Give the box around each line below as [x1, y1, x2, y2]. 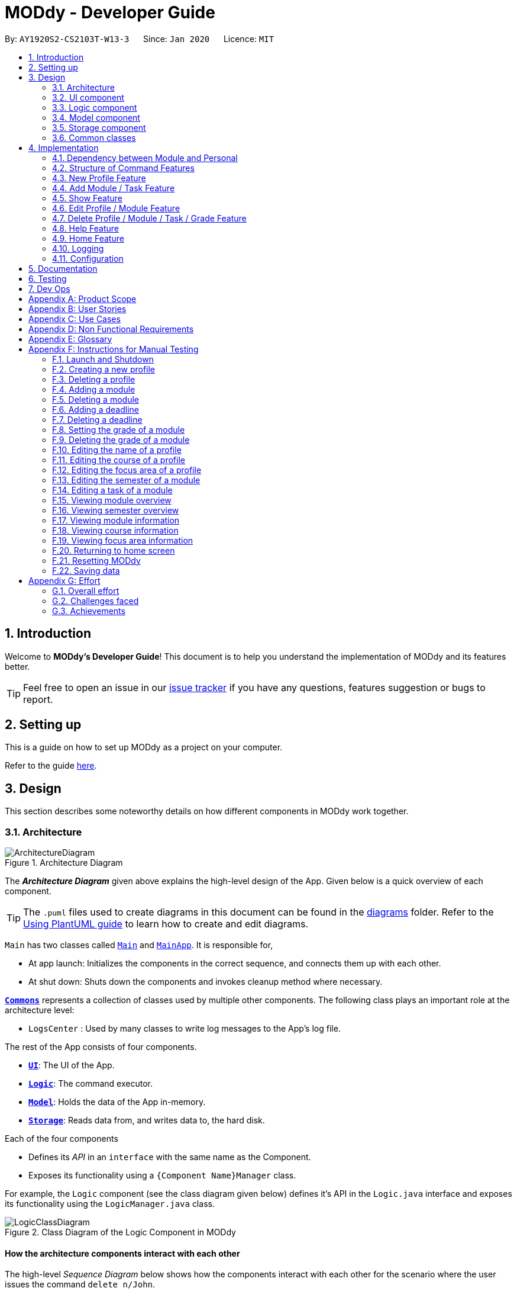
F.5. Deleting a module [52, 394, 139, 404]
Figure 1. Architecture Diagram [5, 858, 123, 868]
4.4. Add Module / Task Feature [52, 182, 175, 193]
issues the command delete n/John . [5, 1279, 156, 1290]
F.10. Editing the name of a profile [52, 444, 182, 455]
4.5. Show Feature [52, 192, 123, 203]
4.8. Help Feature [52, 223, 119, 233]
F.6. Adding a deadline [52, 404, 139, 415]
